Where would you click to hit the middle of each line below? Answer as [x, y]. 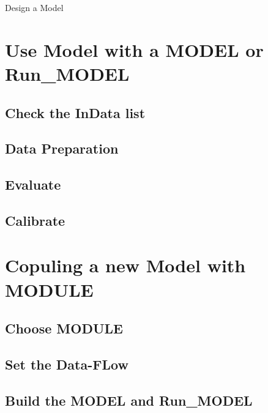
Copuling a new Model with [125, 265]
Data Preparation [62, 148]
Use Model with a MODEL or [134, 49]
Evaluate [33, 184]
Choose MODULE [64, 328]
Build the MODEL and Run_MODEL [129, 400]
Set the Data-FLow [67, 364]
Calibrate [35, 220]
